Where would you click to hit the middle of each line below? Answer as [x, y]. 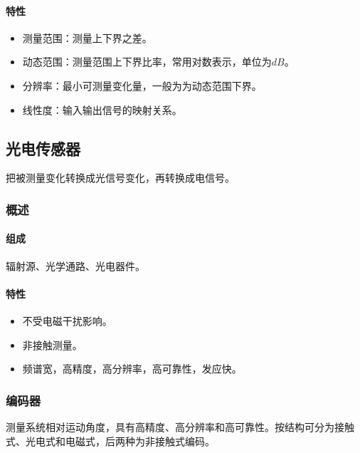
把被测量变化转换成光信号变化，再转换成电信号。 [120, 178]
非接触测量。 [52, 344]
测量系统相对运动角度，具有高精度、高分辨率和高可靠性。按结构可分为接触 [180, 427]
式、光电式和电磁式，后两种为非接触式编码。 [110, 441]
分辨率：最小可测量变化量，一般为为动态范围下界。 [142, 85]
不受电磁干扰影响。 [67, 321]
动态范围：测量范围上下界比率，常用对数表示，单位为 [147, 62]
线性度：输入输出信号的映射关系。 [102, 109]
